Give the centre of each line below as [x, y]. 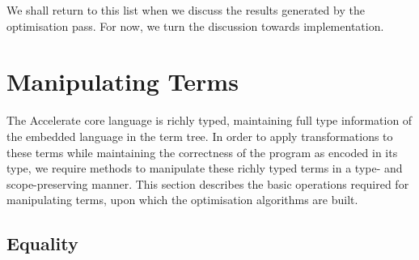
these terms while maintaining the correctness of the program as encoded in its [202, 152]
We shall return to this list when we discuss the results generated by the [186, 10]
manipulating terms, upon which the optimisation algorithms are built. [182, 200]
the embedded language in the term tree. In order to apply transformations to [200, 136]
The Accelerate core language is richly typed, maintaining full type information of [209, 120]
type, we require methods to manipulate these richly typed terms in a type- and [205, 168]
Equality [42, 243]
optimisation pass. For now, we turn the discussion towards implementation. [195, 26]
